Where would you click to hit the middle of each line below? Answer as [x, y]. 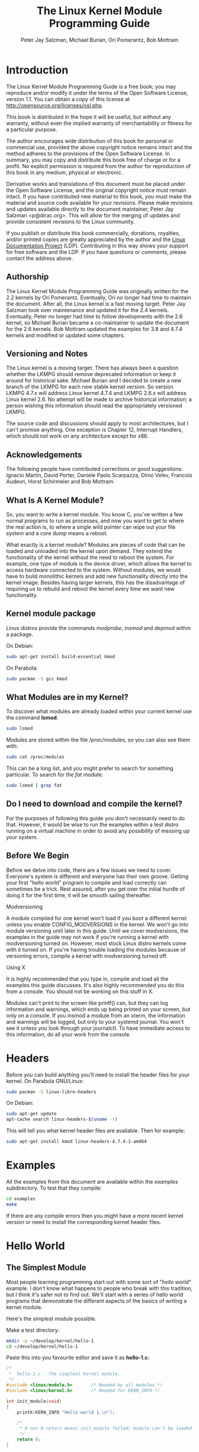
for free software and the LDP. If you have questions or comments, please [96, 252]
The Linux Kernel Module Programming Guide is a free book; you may [91, 86]
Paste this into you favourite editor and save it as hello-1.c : [78, 1358]
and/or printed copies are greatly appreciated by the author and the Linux [96, 239]
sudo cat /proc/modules [36, 757]
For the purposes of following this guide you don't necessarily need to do [96, 818]
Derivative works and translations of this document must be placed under [96, 184]
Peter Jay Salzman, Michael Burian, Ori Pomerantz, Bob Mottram [99, 40]
